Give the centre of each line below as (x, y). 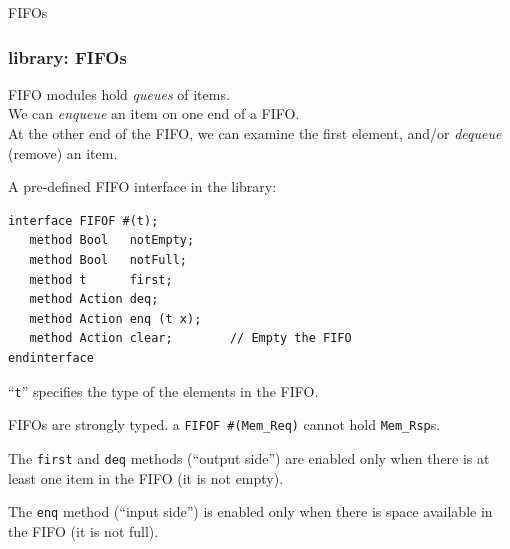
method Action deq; (94, 299)
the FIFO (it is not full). (83, 530)
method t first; (101, 279)
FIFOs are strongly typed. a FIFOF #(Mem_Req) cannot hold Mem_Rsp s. (224, 424)
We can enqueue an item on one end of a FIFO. (154, 113)
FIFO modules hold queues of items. (119, 93)
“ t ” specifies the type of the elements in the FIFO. (163, 390)
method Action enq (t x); (115, 318)
